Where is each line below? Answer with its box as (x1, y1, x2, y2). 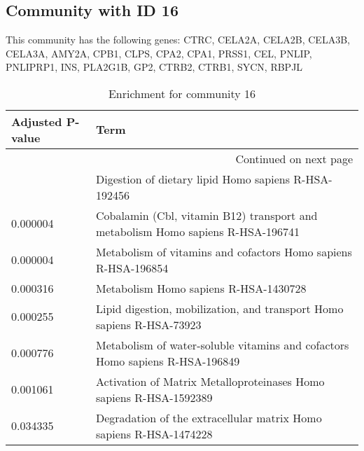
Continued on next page (235, 150, 353, 167)
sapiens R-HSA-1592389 (96, 389, 213, 405)
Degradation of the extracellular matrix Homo (96, 409, 322, 426)
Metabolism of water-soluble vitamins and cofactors (96, 336, 349, 353)
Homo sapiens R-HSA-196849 (96, 352, 240, 369)
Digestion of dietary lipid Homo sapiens (96, 170, 290, 187)
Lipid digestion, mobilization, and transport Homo (96, 300, 344, 317)
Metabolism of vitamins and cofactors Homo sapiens (96, 243, 352, 260)
